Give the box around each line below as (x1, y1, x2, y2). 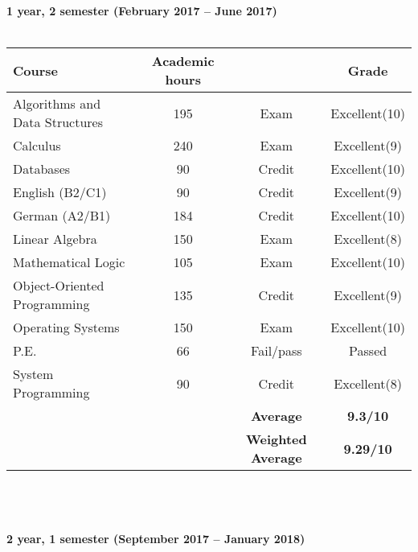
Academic (151, 51, 215, 71)
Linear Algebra (13, 229, 97, 249)
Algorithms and (13, 94, 101, 113)
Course (13, 60, 59, 80)
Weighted (245, 430, 307, 449)
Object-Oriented (13, 276, 104, 295)
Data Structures (13, 113, 103, 132)
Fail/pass (251, 341, 302, 360)
